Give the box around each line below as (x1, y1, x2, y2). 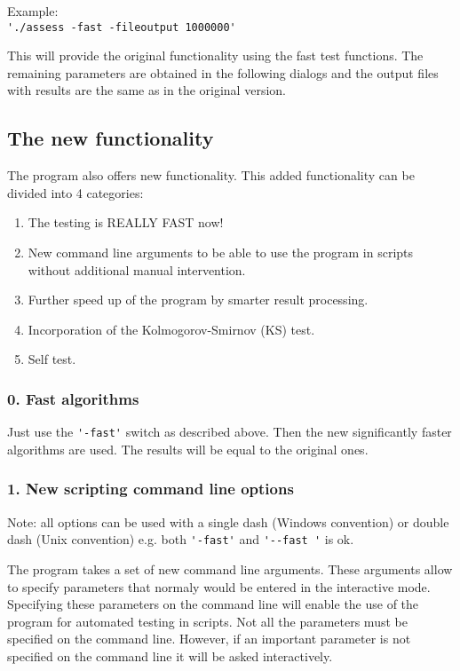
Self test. (28, 350, 76, 368)
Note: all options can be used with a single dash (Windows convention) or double (7, 512, 449, 531)
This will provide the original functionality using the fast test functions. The (7, 46, 424, 65)
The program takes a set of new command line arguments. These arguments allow (7, 559, 453, 578)
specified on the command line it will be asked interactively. (7, 646, 333, 665)
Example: (7, 2, 59, 20)
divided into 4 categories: (7, 183, 144, 201)
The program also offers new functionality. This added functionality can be (7, 166, 415, 185)
